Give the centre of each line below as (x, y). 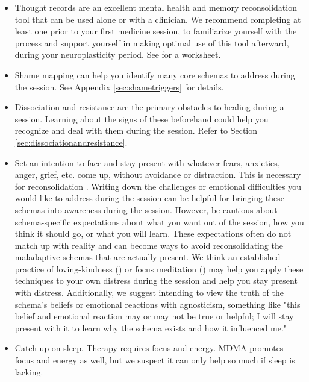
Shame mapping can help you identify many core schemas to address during (155, 74)
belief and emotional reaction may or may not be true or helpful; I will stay (154, 316)
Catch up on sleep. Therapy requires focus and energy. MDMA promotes (149, 348)
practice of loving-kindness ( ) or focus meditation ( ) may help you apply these (159, 268)
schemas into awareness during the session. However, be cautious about (146, 209)
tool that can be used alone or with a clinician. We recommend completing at (158, 19)
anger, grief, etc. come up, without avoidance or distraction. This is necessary (158, 174)
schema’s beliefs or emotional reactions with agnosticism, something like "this (158, 304)
